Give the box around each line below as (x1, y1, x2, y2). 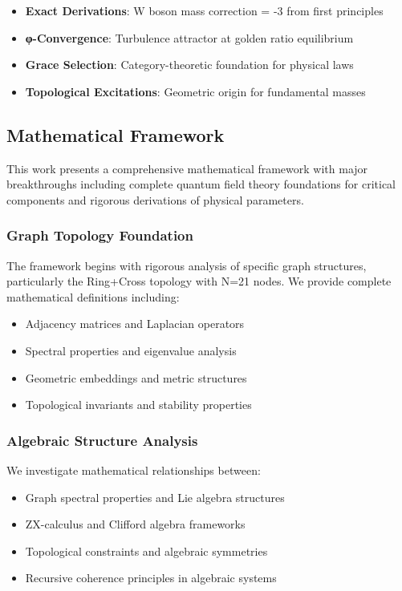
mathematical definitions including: (6, 288, 180, 305)
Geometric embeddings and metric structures (25, 369, 247, 386)
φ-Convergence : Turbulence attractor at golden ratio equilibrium (25, 29, 354, 46)
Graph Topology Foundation (6, 225, 193, 245)
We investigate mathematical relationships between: (6, 461, 261, 478)
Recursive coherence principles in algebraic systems (25, 569, 277, 586)
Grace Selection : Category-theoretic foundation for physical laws (25, 56, 354, 73)
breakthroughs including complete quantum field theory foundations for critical (6, 176, 396, 192)
